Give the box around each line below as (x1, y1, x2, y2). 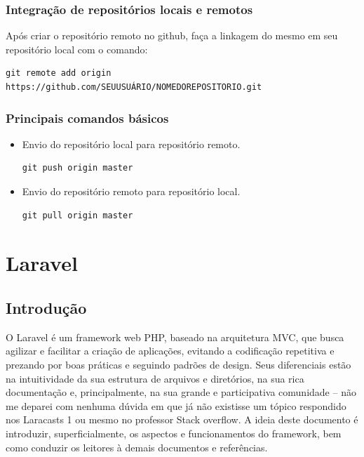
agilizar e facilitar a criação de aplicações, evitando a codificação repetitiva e (6, 343, 335, 358)
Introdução (6, 296, 87, 318)
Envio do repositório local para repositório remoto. (22, 136, 241, 151)
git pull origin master (22, 210, 133, 220)
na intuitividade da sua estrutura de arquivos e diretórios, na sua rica (6, 371, 304, 385)
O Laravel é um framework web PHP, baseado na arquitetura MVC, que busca (6, 329, 344, 344)
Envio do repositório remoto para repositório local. (22, 184, 241, 198)
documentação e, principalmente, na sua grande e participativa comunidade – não (6, 385, 356, 399)
